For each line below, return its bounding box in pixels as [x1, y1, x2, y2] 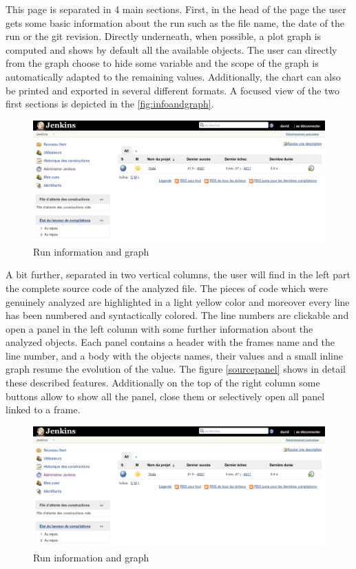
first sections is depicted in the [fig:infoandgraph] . [6, 96, 214, 111]
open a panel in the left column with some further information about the [6, 321, 313, 335]
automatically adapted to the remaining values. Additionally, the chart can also [6, 69, 341, 83]
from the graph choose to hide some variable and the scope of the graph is [6, 56, 319, 70]
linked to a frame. [6, 402, 81, 417]
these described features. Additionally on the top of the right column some [6, 375, 320, 390]
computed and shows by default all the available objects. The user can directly [6, 42, 337, 56]
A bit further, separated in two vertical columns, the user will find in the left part [6, 267, 350, 282]
